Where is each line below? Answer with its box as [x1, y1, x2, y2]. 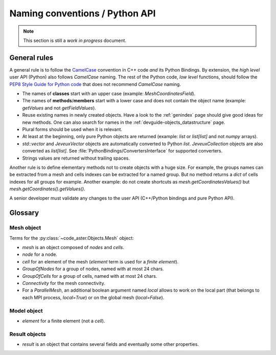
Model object [9, 307, 43, 314]
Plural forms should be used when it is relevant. [22, 126, 123, 132]
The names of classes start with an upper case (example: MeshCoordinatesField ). [22, 91, 196, 97]
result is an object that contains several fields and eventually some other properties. [22, 341, 199, 347]
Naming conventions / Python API [9, 8, 156, 19]
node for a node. [22, 251, 57, 258]
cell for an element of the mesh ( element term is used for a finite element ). [22, 258, 179, 264]
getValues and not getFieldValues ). [22, 105, 97, 111]
